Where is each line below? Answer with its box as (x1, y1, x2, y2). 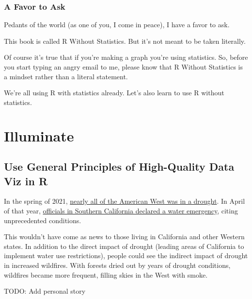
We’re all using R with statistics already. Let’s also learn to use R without (4, 88, 224, 98)
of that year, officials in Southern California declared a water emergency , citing (4, 205, 238, 215)
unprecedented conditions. (4, 215, 81, 225)
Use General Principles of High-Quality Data (4, 159, 235, 174)
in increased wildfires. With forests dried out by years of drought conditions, (4, 260, 231, 270)
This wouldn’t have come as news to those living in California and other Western (4, 231, 245, 242)
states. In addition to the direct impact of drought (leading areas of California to (4, 241, 244, 251)
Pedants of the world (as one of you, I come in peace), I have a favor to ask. (4, 19, 230, 30)
